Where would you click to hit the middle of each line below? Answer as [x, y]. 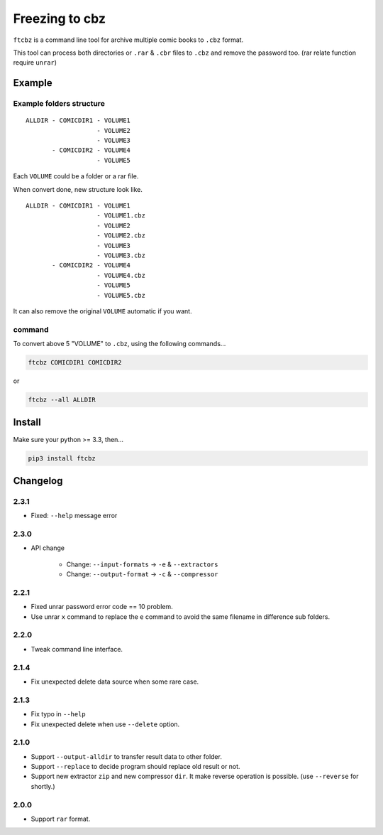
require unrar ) [35, 63]
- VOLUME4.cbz [121, 275]
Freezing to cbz [60, 18]
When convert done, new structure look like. [78, 189]
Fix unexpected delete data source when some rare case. [115, 682]
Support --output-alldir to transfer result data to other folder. [127, 756]
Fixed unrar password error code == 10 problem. [102, 607]
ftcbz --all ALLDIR [62, 400]
